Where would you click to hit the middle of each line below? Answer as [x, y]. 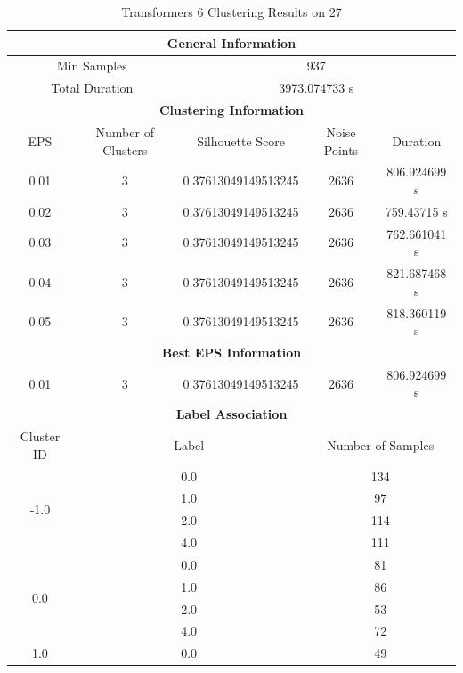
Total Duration [92, 88]
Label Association [231, 414]
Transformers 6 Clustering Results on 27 [231, 12]
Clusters [125, 149]
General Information [231, 42]
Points [341, 149]
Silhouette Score [241, 140]
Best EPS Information [231, 352]
